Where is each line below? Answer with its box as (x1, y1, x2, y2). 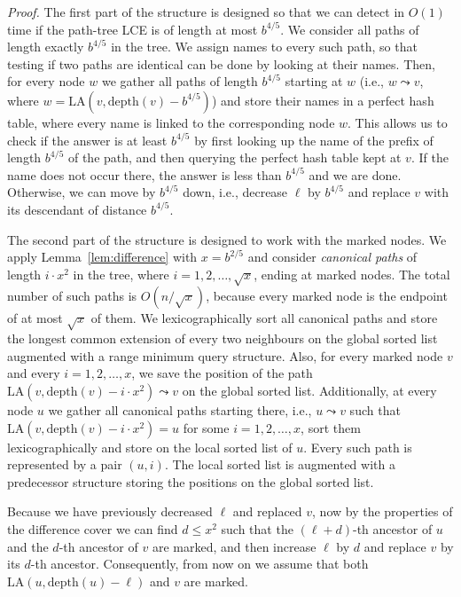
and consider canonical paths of (247, 247, 418, 266)
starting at (285, 72, 343, 90)
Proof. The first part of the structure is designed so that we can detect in (7, 3, 405, 20)
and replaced (232, 502, 302, 521)
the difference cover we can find (7, 520, 178, 538)
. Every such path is (303, 437, 412, 456)
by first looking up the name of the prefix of (194, 130, 434, 149)
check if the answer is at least (7, 130, 168, 149)
